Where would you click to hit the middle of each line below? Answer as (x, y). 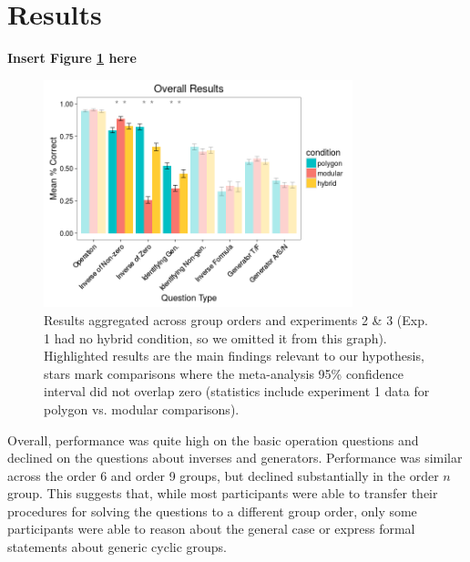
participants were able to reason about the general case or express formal (211, 529)
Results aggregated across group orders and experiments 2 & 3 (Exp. (236, 319)
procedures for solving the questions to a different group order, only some (212, 511)
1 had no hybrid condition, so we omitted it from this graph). (215, 337)
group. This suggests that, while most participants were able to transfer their (223, 493)
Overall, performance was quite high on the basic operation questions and (213, 439)
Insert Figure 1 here (72, 58)
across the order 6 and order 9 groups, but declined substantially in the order (223, 475)
